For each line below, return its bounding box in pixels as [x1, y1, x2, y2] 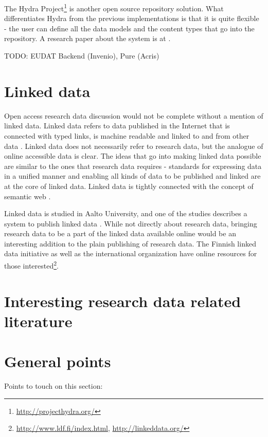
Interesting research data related [4, 290, 241, 311]
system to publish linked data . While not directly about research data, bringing [4, 218, 257, 229]
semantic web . [4, 191, 51, 201]
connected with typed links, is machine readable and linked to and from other [4, 130, 249, 141]
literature [4, 310, 73, 331]
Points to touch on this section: [4, 381, 103, 391]
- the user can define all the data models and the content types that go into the [4, 23, 255, 33]
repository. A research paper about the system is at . [4, 33, 171, 44]
